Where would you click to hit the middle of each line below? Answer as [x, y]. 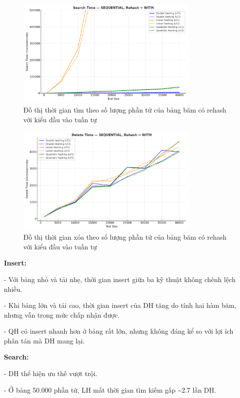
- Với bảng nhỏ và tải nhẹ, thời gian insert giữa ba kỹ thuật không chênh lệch [120, 279]
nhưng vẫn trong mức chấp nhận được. [62, 314]
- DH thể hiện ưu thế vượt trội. [51, 373]
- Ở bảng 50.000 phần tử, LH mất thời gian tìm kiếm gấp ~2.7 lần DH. [110, 389]
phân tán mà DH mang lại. [44, 340]
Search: [16, 357]
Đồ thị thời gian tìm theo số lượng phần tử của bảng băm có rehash [125, 109]
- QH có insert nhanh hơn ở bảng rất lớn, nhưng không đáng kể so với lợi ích [119, 331]
